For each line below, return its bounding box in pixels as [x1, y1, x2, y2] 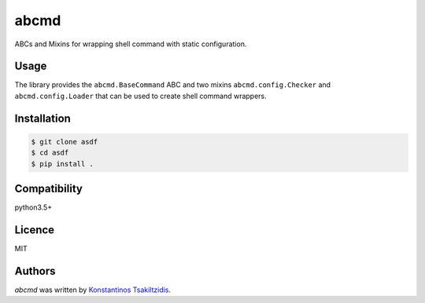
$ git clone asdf [31, 137, 98, 146]
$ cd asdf [31, 148, 69, 157]
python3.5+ [14, 203, 53, 212]
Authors [14, 264, 56, 278]
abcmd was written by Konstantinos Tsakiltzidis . [14, 285, 172, 294]
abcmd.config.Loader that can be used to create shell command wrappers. [14, 91, 267, 100]
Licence [14, 223, 55, 236]
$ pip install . [31, 159, 94, 168]
